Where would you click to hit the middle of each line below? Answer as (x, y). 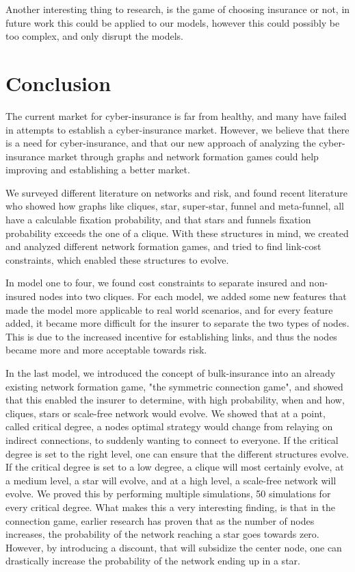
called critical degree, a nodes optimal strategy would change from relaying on (169, 426)
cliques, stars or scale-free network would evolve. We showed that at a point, (166, 413)
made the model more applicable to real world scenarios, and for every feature (169, 309)
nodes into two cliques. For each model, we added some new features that (193, 296)
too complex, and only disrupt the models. (94, 36)
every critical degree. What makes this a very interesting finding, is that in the (170, 507)
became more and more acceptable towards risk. (106, 350)
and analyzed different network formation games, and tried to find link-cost (163, 246)
